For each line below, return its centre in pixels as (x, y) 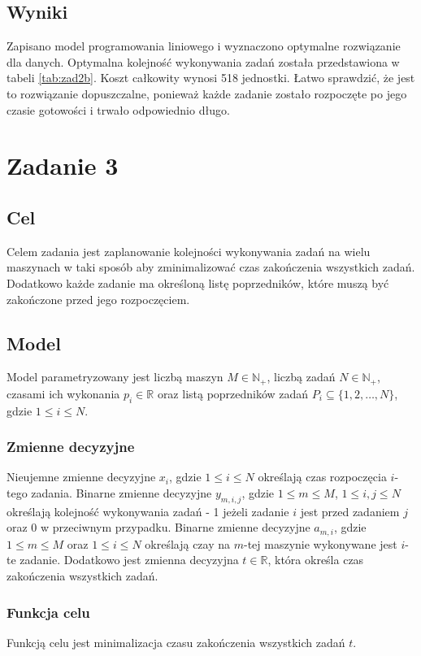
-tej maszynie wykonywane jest (320, 543)
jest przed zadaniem (350, 511)
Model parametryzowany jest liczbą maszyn (115, 377)
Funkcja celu (48, 612)
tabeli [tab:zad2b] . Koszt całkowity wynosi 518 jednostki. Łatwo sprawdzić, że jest (211, 78)
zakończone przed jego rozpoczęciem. (98, 299)
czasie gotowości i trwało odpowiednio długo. (118, 109)
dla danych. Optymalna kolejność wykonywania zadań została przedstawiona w (203, 61)
